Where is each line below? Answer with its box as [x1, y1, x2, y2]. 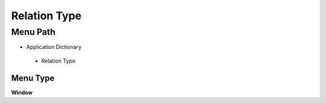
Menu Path [11, 27, 56, 37]
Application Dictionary [26, 43, 81, 51]
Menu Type [11, 73, 55, 83]
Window [11, 89, 33, 96]
